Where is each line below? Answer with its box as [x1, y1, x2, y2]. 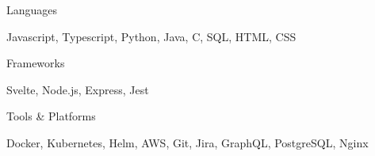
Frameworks [6, 55, 65, 71]
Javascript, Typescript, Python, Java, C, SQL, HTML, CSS [6, 28, 297, 44]
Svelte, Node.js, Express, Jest [6, 81, 149, 97]
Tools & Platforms [6, 108, 96, 124]
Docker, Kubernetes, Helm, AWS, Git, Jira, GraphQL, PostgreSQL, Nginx [6, 134, 369, 150]
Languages [6, 2, 58, 17]
